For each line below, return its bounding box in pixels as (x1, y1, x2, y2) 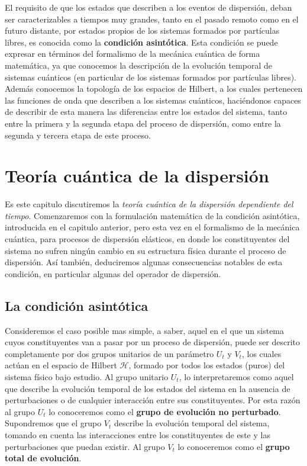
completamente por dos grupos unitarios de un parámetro (5, 347, 214, 359)
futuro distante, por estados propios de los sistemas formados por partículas (5, 24, 280, 37)
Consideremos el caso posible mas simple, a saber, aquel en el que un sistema (5, 324, 285, 336)
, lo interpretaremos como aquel (179, 370, 294, 383)
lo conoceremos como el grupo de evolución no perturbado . (49, 405, 281, 417)
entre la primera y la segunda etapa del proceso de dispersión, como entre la (5, 117, 281, 129)
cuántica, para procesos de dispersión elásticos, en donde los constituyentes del (5, 233, 290, 245)
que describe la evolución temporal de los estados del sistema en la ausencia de (5, 382, 290, 394)
